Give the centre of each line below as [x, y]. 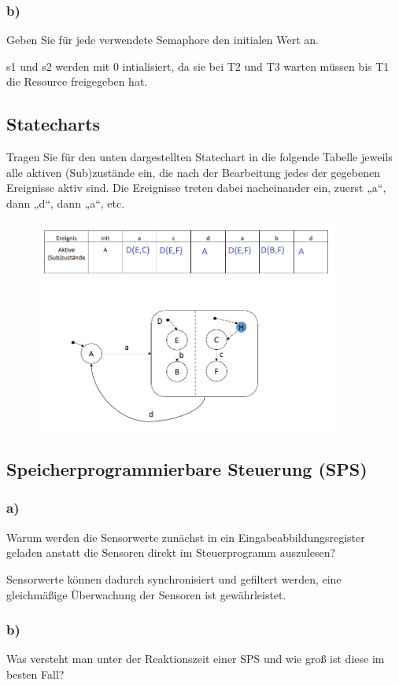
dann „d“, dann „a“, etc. [66, 203]
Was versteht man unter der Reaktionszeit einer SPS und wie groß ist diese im [196, 659]
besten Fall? [35, 674]
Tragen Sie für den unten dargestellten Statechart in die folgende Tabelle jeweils [199, 157]
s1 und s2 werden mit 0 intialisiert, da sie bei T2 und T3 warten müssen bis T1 [198, 66]
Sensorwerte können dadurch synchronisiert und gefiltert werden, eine [174, 578]
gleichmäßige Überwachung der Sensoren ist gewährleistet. [146, 594]
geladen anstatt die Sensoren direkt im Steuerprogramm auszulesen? [171, 552]
